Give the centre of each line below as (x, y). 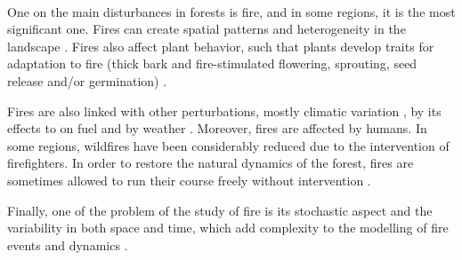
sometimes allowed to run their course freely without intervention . (189, 180)
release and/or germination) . (87, 80)
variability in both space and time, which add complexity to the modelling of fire (228, 228)
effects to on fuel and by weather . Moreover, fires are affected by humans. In (217, 128)
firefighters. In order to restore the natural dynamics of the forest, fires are (211, 163)
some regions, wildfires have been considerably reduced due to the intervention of (228, 145)
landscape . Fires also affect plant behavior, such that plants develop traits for (221, 46)
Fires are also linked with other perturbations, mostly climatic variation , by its (224, 110)
